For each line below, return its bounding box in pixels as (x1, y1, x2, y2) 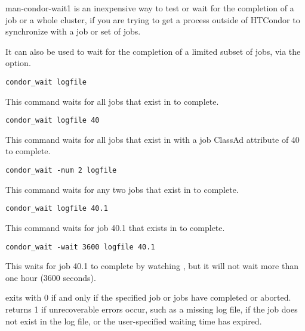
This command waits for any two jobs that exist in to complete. (5, 183, 239, 195)
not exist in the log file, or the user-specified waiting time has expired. (5, 314, 262, 327)
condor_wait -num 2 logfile (5, 166, 117, 175)
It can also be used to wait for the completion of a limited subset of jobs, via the (5, 45, 301, 57)
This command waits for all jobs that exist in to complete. (5, 95, 219, 107)
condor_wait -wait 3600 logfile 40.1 (5, 242, 155, 251)
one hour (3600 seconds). (5, 271, 96, 283)
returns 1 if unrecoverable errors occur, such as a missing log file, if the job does (5, 303, 298, 315)
